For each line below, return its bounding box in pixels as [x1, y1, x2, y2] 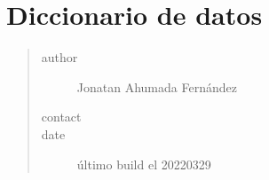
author [41, 48, 78, 67]
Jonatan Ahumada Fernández [76, 77, 237, 96]
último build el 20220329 [76, 154, 211, 173]
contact [41, 107, 82, 126]
